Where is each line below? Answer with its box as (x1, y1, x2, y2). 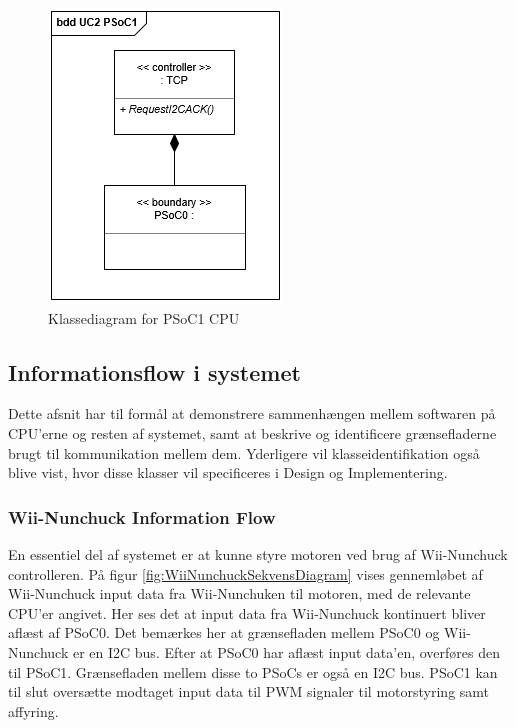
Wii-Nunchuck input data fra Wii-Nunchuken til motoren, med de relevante (8, 583, 471, 604)
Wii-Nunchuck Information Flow (8, 504, 276, 529)
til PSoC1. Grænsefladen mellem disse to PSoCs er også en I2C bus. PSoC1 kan (8, 661, 498, 682)
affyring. (8, 700, 59, 721)
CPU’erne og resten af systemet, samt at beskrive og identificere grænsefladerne (8, 422, 497, 443)
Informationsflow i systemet (8, 356, 301, 387)
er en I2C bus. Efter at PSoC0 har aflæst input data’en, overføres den (72, 641, 500, 662)
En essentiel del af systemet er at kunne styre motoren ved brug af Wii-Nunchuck (8, 543, 508, 564)
